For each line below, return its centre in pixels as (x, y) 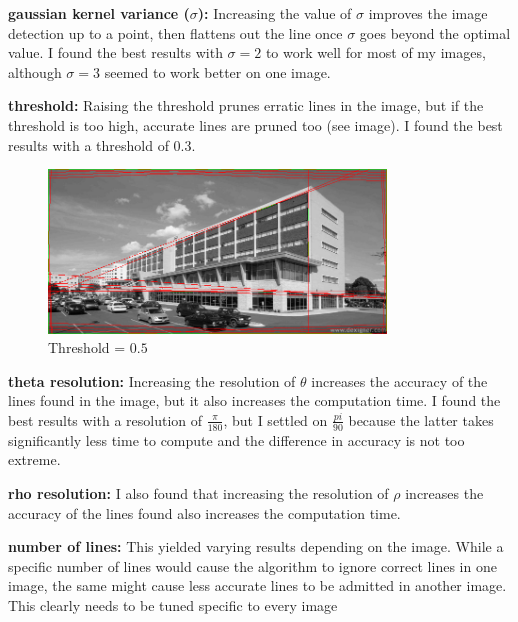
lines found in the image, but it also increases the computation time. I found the (254, 400)
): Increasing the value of (274, 13)
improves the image (428, 13)
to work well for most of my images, (375, 52)
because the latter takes (421, 419)
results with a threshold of (88, 144)
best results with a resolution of (105, 419)
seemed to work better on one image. (217, 71)
